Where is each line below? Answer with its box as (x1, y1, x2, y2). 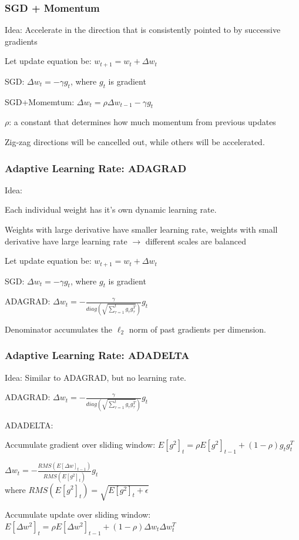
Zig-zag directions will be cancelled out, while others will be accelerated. (5, 136, 265, 148)
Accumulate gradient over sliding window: (5, 438, 156, 451)
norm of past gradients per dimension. (129, 323, 267, 335)
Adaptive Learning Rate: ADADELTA (5, 348, 190, 363)
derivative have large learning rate (5, 234, 127, 247)
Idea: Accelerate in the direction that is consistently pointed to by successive (5, 24, 281, 36)
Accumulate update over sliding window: (5, 508, 151, 521)
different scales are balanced (145, 234, 246, 247)
